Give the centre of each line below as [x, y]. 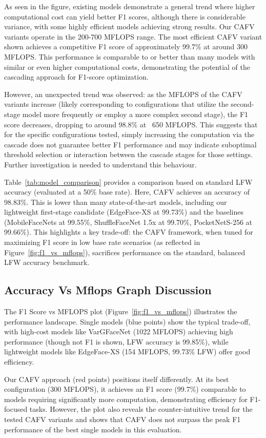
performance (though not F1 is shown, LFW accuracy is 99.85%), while [116, 341]
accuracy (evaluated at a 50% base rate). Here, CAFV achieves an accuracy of [127, 192]
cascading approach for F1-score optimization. [76, 77]
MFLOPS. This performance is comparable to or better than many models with [130, 56]
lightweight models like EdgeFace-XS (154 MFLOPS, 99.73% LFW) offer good [127, 351]
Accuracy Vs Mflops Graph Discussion [108, 290]
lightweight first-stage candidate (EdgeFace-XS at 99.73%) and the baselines [124, 212]
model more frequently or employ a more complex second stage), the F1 [135, 114]
